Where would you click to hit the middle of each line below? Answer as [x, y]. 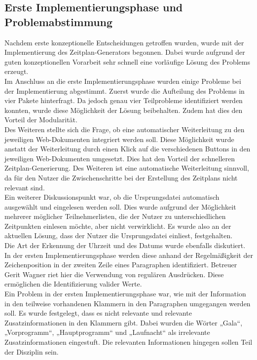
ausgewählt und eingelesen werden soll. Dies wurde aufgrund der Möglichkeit [120, 206]
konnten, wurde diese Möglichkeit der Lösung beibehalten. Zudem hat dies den [124, 110]
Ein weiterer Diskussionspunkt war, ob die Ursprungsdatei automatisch [112, 197]
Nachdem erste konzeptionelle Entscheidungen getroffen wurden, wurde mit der [124, 42]
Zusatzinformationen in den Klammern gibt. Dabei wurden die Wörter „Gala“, [124, 322]
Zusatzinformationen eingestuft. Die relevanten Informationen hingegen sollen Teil [128, 342]
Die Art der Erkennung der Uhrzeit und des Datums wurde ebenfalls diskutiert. [125, 245]
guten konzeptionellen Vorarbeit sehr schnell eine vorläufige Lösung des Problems [127, 61]
